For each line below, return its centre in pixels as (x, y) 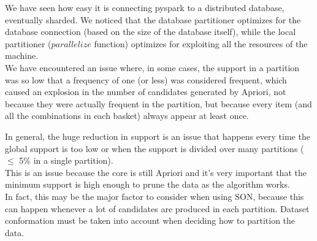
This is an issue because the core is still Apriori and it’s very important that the (156, 172)
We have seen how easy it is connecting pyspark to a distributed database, (145, 7)
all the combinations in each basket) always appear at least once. (127, 116)
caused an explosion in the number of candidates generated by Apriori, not (146, 92)
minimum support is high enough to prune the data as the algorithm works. (147, 184)
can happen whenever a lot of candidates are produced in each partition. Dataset (157, 208)
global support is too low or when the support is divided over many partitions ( (155, 148)
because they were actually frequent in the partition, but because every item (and (158, 103)
